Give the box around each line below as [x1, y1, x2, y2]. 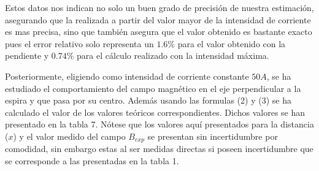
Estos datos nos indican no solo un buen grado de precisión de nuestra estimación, [5, 1, 314, 13]
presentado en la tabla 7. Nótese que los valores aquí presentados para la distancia [5, 118, 314, 131]
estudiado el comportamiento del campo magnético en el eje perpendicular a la [5, 82, 301, 94]
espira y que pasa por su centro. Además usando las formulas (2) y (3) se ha [5, 94, 292, 107]
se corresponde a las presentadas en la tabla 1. [5, 154, 179, 167]
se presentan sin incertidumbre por [147, 129, 278, 142]
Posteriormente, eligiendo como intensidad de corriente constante [5, 69, 249, 82]
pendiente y [5, 49, 49, 62]
